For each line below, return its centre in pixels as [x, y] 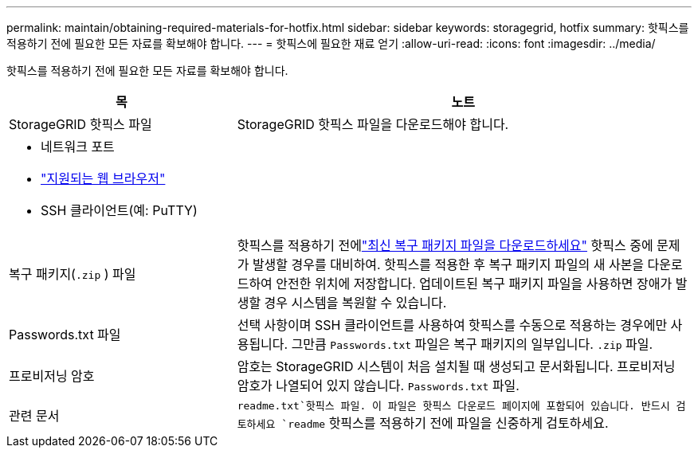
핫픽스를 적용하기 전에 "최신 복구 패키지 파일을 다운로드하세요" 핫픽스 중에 [445, 245]
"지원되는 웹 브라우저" [103, 178]
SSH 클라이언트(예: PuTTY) [119, 210]
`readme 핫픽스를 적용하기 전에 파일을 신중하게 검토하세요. [445, 423]
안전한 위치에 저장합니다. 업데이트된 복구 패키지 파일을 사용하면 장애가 [474, 284]
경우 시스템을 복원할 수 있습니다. [355, 303]
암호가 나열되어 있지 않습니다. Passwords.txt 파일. [378, 386]
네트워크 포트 [78, 147]
